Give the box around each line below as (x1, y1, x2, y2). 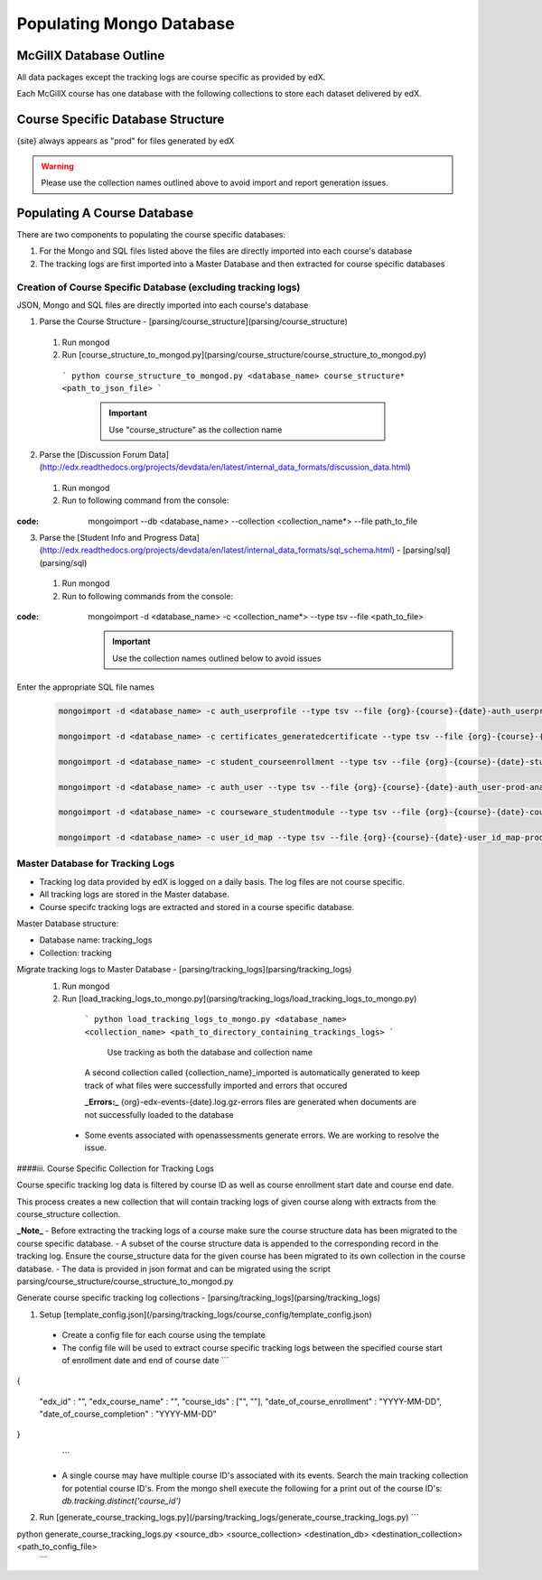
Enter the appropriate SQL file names (16, 682, 155, 692)
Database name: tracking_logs (39, 934, 153, 945)
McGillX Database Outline (16, 48, 165, 63)
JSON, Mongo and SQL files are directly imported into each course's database (16, 299, 309, 311)
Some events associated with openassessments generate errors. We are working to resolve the (84, 1129, 440, 1141)
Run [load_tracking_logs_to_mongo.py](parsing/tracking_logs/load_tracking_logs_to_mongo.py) (61, 993, 417, 1004)
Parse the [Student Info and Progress (39, 533, 178, 544)
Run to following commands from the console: (61, 590, 234, 601)
